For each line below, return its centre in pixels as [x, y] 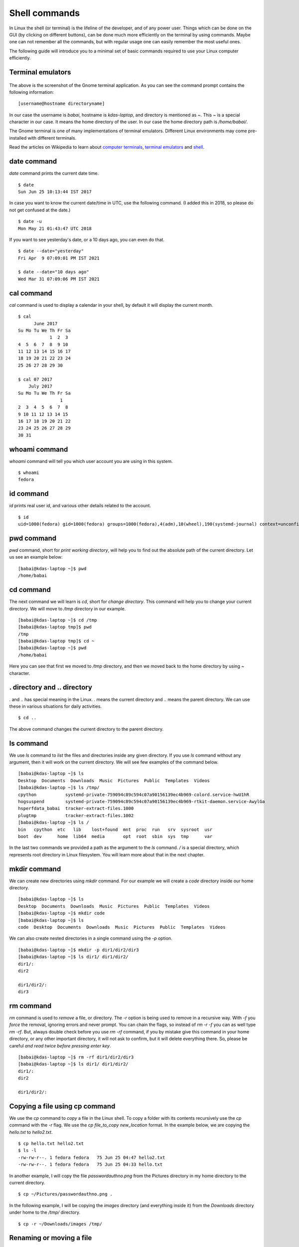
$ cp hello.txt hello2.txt [51, 1143]
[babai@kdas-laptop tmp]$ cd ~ [56, 641]
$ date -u [30, 221]
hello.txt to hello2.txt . [31, 1132]
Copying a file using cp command [62, 1106]
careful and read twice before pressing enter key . [60, 1045]
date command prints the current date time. [54, 173]
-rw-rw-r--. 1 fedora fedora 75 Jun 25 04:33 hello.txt [90, 1164]
